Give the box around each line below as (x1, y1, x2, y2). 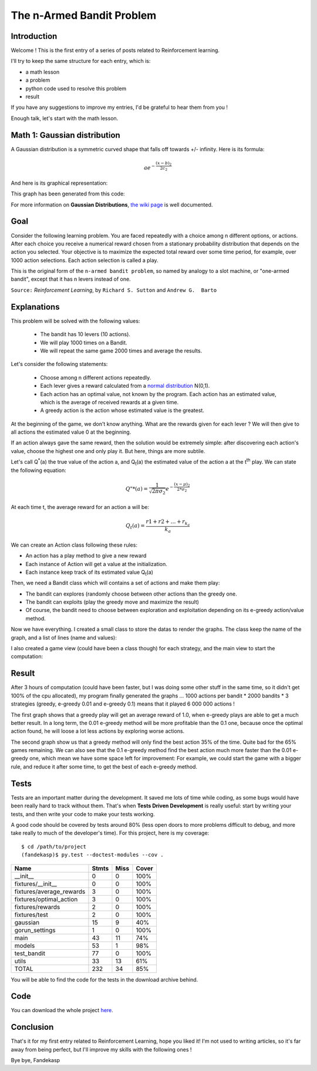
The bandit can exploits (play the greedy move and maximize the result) (25, 598, 200, 606)
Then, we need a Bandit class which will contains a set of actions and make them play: (11, 580, 220, 587)
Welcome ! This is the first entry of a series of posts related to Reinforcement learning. (11, 47, 220, 54)
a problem (25, 76, 50, 84)
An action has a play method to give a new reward (25, 552, 147, 559)
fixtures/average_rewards (14, 887, 86, 896)
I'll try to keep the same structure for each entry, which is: (11, 58, 151, 65)
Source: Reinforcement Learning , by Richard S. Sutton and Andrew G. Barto (11, 286, 217, 294)
